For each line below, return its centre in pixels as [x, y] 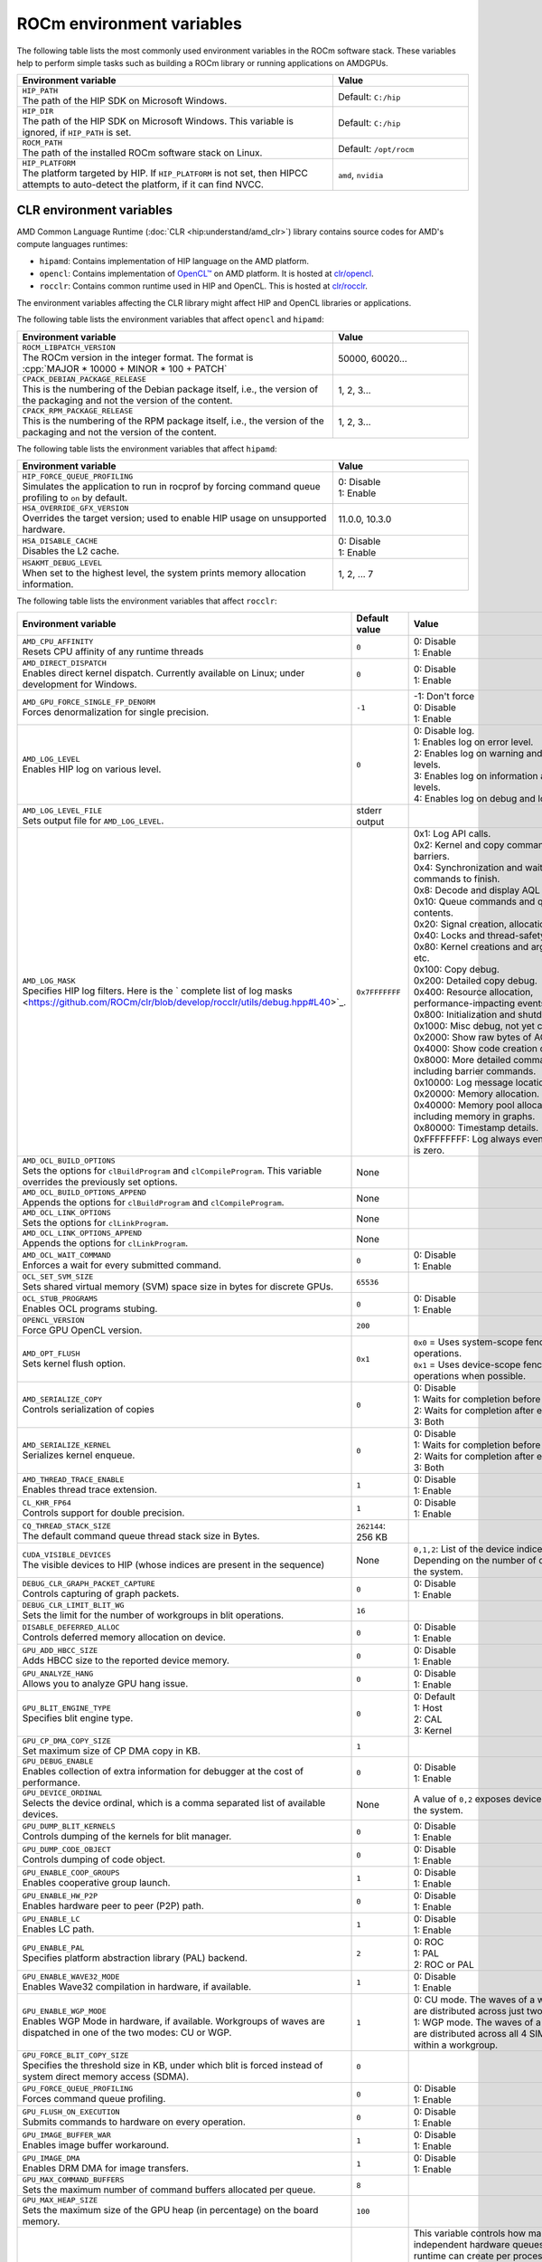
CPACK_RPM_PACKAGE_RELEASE [78, 410]
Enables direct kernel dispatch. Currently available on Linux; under [164, 673]
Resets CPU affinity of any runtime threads [113, 651]
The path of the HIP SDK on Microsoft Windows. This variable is [158, 121]
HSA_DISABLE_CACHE [60, 542]
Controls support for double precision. [103, 1513]
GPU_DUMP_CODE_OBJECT [67, 1849]
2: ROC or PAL [444, 1965]
